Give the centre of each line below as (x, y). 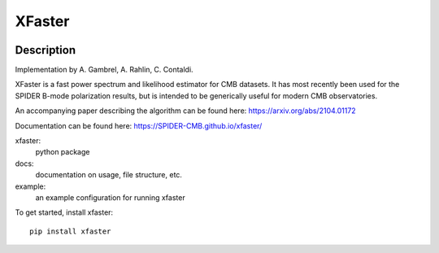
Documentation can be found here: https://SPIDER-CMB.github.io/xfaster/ (139, 125)
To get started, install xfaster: (64, 212)
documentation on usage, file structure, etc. (109, 175)
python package (63, 152)
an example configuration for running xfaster (111, 197)
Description (46, 50)
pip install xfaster (70, 231)
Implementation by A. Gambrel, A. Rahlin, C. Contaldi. (104, 70)
